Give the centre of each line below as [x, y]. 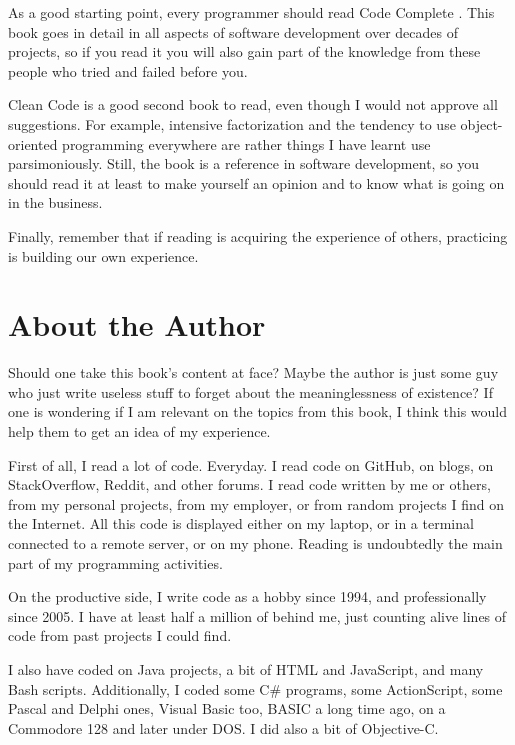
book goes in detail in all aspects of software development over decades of [233, 31]
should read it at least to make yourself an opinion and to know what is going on [256, 182]
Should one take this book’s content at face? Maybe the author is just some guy [253, 372]
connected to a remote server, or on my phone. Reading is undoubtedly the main [255, 543]
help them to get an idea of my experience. [139, 431]
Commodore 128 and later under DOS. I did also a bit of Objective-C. [223, 727]
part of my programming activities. [115, 562]
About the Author [137, 324]
